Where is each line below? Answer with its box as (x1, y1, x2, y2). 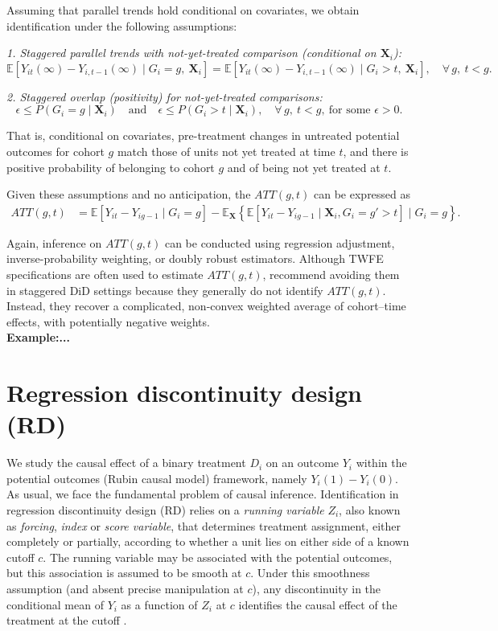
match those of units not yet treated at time (117, 142, 335, 159)
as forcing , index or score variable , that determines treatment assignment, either (6, 517, 401, 534)
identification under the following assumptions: (6, 17, 237, 34)
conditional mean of (6, 596, 104, 613)
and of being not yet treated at (227, 158, 381, 175)
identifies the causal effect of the (238, 596, 397, 613)
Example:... (6, 329, 70, 346)
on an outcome (265, 454, 340, 471)
